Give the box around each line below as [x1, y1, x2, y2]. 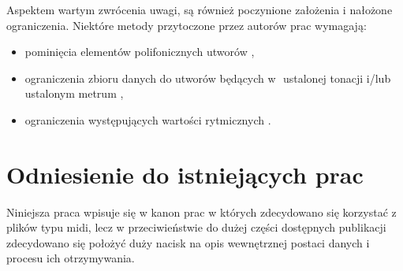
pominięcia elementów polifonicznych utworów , [24, 43, 255, 60]
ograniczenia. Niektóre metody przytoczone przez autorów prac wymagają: [6, 17, 367, 33]
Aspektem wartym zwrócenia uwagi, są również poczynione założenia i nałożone [6, 2, 393, 17]
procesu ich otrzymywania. [6, 250, 135, 266]
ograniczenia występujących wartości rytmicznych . [24, 111, 271, 128]
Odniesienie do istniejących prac [6, 158, 364, 190]
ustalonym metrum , [24, 85, 124, 102]
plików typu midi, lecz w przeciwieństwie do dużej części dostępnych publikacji [6, 219, 386, 236]
